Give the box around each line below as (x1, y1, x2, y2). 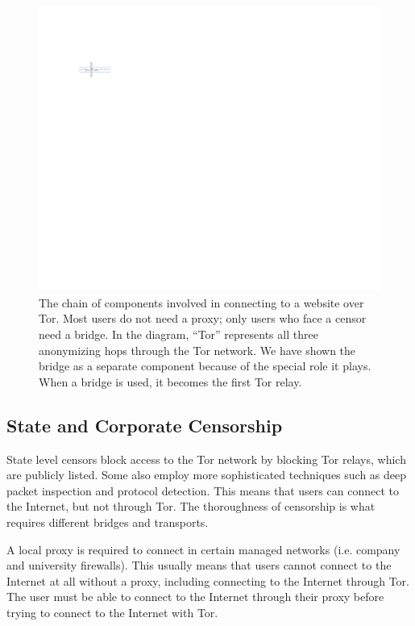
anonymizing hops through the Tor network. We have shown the (39, 341, 356, 358)
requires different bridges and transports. (6, 513, 209, 530)
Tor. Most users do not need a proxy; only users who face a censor (39, 310, 367, 327)
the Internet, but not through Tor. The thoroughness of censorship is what (6, 498, 376, 515)
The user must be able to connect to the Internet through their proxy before (6, 588, 384, 605)
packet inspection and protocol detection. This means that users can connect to (6, 482, 399, 499)
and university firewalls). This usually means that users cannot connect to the (6, 557, 392, 574)
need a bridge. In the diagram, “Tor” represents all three (39, 325, 318, 342)
